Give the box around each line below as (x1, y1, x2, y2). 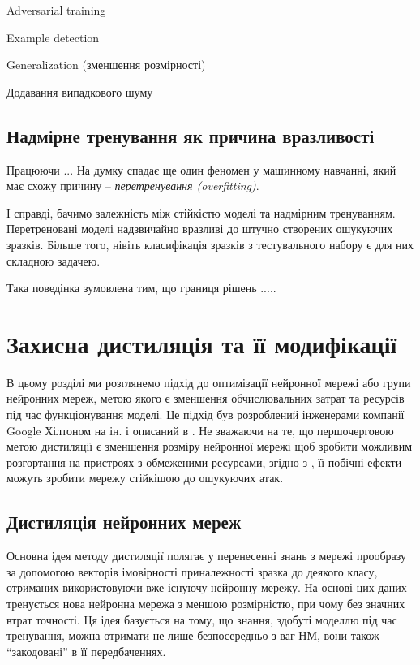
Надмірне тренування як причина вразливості (6, 123, 375, 148)
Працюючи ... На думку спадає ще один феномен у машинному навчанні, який (6, 161, 396, 178)
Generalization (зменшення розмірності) (6, 56, 206, 73)
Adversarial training (6, 2, 106, 18)
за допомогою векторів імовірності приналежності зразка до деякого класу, (6, 563, 378, 580)
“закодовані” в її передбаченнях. (6, 642, 166, 659)
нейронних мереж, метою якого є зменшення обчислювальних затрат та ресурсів (6, 390, 405, 407)
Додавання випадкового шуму (6, 83, 153, 100)
